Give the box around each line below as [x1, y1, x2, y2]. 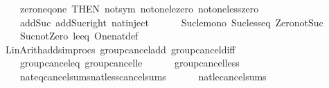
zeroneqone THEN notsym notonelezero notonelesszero [19, 1, 259, 15]
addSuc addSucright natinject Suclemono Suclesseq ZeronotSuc [19, 15, 323, 29]
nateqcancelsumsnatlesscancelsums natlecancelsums [19, 69, 267, 83]
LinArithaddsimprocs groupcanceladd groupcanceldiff [5, 42, 235, 56]
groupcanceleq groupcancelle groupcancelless [19, 55, 240, 70]
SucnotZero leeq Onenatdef [19, 28, 139, 43]
